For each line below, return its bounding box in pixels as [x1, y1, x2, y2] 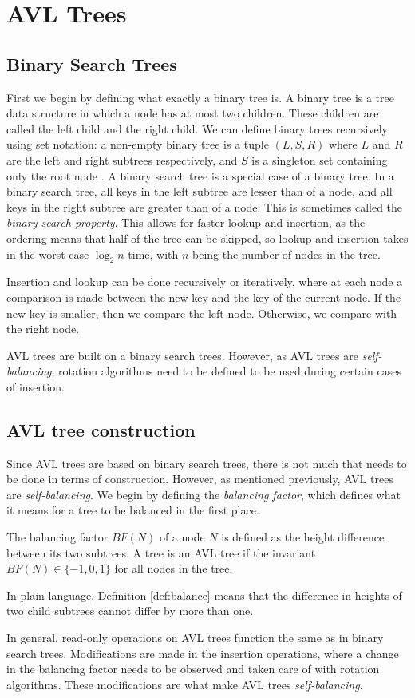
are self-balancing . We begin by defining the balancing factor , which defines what [6, 486, 401, 502]
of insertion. [6, 378, 65, 395]
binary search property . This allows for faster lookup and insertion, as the [6, 214, 366, 231]
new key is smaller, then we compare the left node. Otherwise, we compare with [6, 304, 397, 321]
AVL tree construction [6, 417, 196, 442]
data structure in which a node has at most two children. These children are [6, 105, 379, 121]
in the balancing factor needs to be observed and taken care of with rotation [6, 660, 380, 677]
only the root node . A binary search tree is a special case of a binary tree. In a [6, 167, 394, 184]
